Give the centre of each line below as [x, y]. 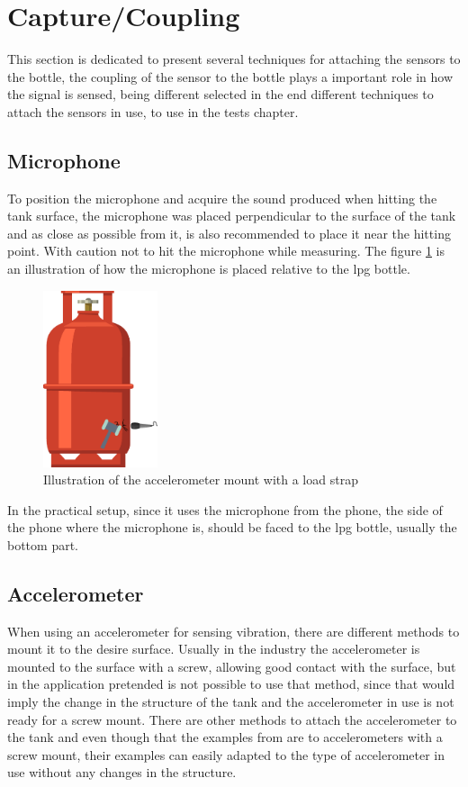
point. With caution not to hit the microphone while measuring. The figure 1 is [226, 251]
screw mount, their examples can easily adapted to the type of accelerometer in [226, 754]
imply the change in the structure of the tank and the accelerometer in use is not [231, 702]
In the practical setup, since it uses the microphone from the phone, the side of [225, 509]
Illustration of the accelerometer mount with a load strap [201, 479]
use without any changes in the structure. [122, 772]
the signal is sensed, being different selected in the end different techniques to [220, 94]
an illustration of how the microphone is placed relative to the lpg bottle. [209, 269]
